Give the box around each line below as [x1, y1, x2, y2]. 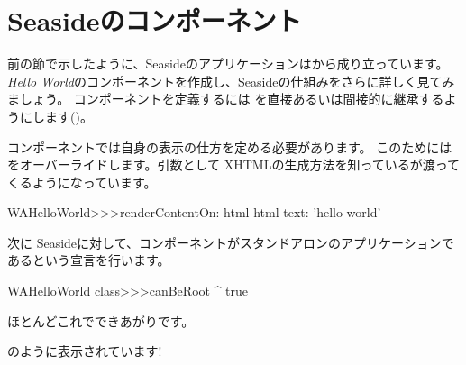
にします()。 [19, 106, 93, 125]
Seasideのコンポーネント [7, 2, 302, 39]
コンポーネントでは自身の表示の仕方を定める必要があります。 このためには [7, 137, 452, 156]
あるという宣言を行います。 [7, 251, 170, 269]
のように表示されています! [7, 342, 162, 360]
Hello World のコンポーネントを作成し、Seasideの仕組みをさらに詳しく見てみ [7, 71, 455, 90]
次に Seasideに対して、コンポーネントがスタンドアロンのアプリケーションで [7, 233, 454, 251]
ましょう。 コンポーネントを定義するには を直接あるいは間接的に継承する [7, 89, 444, 108]
